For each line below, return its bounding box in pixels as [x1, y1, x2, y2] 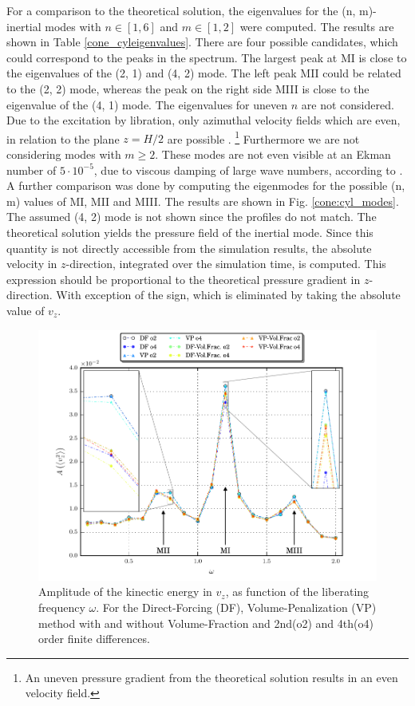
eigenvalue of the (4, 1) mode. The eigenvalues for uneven [6, 96, 288, 112]
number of [6, 161, 57, 178]
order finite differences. [38, 630, 150, 647]
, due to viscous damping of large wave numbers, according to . [93, 161, 403, 178]
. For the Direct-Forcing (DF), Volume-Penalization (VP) [96, 598, 377, 615]
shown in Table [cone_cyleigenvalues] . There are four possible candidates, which [6, 34, 398, 50]
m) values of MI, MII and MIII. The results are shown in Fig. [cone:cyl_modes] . [6, 192, 399, 209]
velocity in [6, 255, 57, 272]
